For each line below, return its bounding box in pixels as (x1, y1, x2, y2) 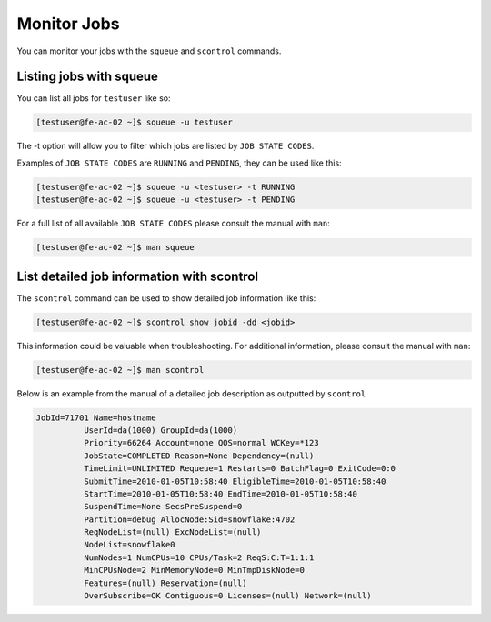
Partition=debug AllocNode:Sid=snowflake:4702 (83, 514, 296, 525)
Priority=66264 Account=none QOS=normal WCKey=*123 (83, 437, 319, 448)
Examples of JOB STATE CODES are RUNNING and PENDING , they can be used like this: (16, 157, 342, 168)
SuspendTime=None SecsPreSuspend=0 (83, 501, 243, 512)
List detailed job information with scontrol (16, 268, 259, 284)
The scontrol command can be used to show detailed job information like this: (16, 292, 316, 304)
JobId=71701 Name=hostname (35, 412, 156, 423)
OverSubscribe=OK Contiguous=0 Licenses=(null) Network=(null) (83, 591, 372, 601)
